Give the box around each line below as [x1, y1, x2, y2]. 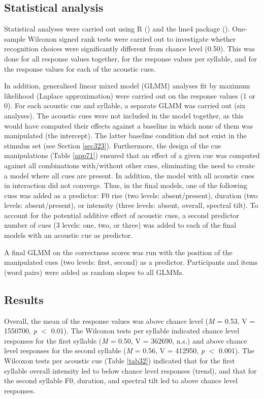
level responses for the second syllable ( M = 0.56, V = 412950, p [4, 345, 205, 356]
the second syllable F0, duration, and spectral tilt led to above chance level [4, 375, 238, 386]
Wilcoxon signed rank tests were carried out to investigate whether [27, 33, 236, 44]
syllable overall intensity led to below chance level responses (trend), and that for [4, 365, 257, 376]
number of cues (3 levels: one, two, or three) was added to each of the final [4, 220, 237, 230]
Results [4, 291, 44, 307]
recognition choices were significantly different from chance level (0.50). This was [4, 43, 255, 54]
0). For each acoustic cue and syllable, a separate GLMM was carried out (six [4, 100, 246, 111]
